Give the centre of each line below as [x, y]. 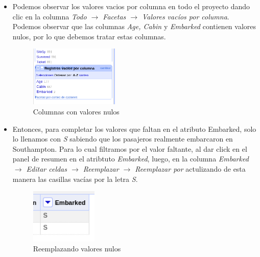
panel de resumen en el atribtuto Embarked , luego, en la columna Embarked [131, 159]
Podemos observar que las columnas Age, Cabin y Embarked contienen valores [134, 26]
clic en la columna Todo [50, 16]
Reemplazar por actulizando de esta [190, 168]
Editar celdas [46, 168]
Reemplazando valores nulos [77, 249]
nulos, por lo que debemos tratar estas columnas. [89, 36]
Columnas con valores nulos [76, 111]
